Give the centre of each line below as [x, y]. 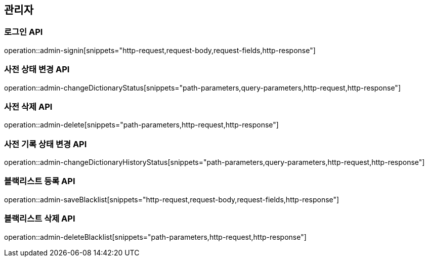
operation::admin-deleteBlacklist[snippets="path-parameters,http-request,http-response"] [155, 237]
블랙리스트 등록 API [40, 181]
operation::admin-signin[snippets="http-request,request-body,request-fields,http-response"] [160, 50]
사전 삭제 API [28, 106]
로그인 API [24, 32]
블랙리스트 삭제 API [40, 219]
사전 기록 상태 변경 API [46, 144]
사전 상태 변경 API [37, 70]
